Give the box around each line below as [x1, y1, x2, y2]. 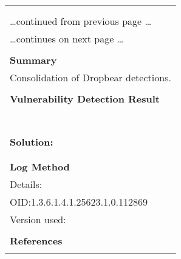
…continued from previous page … [10, 14, 152, 28]
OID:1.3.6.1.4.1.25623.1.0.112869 [10, 195, 148, 209]
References [10, 234, 63, 247]
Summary [10, 53, 57, 67]
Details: [10, 177, 43, 191]
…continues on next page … [10, 32, 124, 45]
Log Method [10, 160, 70, 173]
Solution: [10, 135, 53, 149]
